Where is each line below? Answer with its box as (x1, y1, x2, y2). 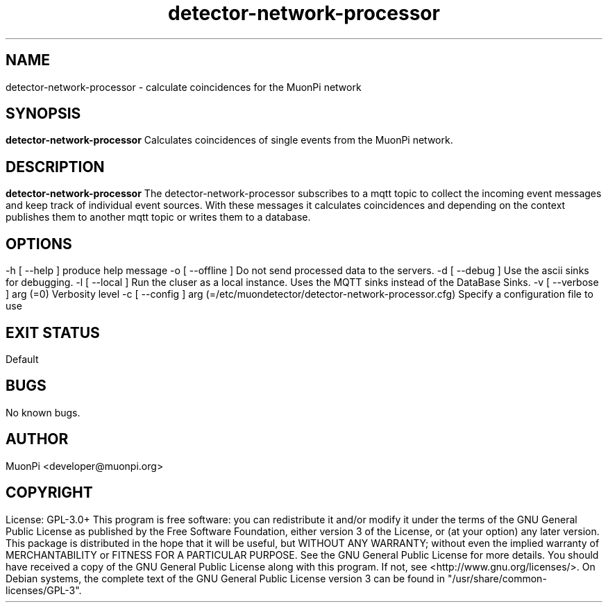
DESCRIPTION (6, 158, 105, 176)
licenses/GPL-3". (6, 584, 82, 596)
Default (6, 353, 39, 365)
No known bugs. (6, 406, 81, 419)
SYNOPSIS (6, 105, 81, 123)
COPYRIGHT (6, 484, 93, 502)
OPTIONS (6, 235, 72, 253)
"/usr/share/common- (447, 572, 547, 584)
